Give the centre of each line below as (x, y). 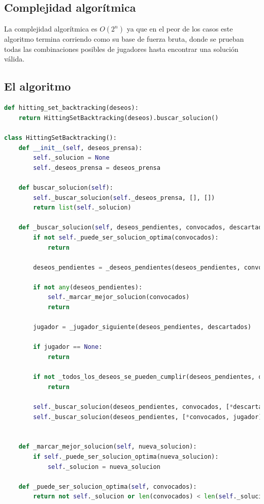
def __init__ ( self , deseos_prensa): (80, 148)
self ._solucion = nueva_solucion (104, 467)
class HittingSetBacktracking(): (60, 138)
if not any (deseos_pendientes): (88, 287)
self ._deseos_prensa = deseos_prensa (97, 168)
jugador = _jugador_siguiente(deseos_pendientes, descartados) (142, 327)
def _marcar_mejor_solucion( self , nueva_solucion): (108, 447)
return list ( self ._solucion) (82, 208)
